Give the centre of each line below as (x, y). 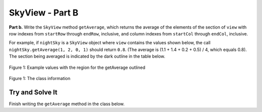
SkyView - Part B (44, 13)
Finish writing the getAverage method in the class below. (67, 104)
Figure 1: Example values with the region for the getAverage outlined (77, 67)
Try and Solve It (33, 92)
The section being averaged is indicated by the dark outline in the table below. (87, 56)
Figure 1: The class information (40, 78)
